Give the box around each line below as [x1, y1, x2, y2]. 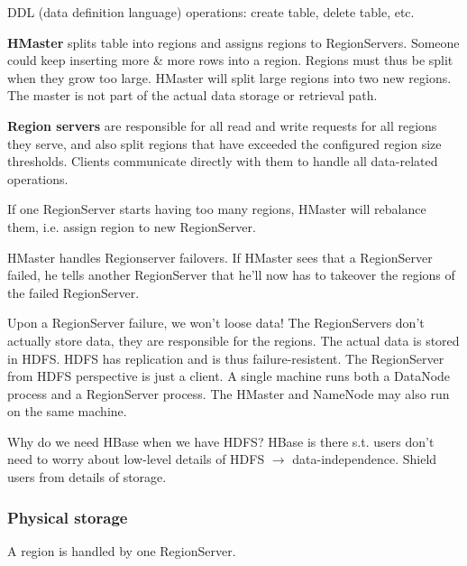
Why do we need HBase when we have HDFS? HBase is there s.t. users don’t [7, 431, 435, 450]
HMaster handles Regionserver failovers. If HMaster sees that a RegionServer [7, 247, 433, 266]
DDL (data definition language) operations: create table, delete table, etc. [7, 3, 415, 21]
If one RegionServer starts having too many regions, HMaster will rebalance [7, 199, 426, 218]
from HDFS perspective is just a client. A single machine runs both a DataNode [7, 367, 451, 385]
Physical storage [7, 506, 128, 528]
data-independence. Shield [292, 450, 437, 469]
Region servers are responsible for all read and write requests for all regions [7, 116, 437, 135]
